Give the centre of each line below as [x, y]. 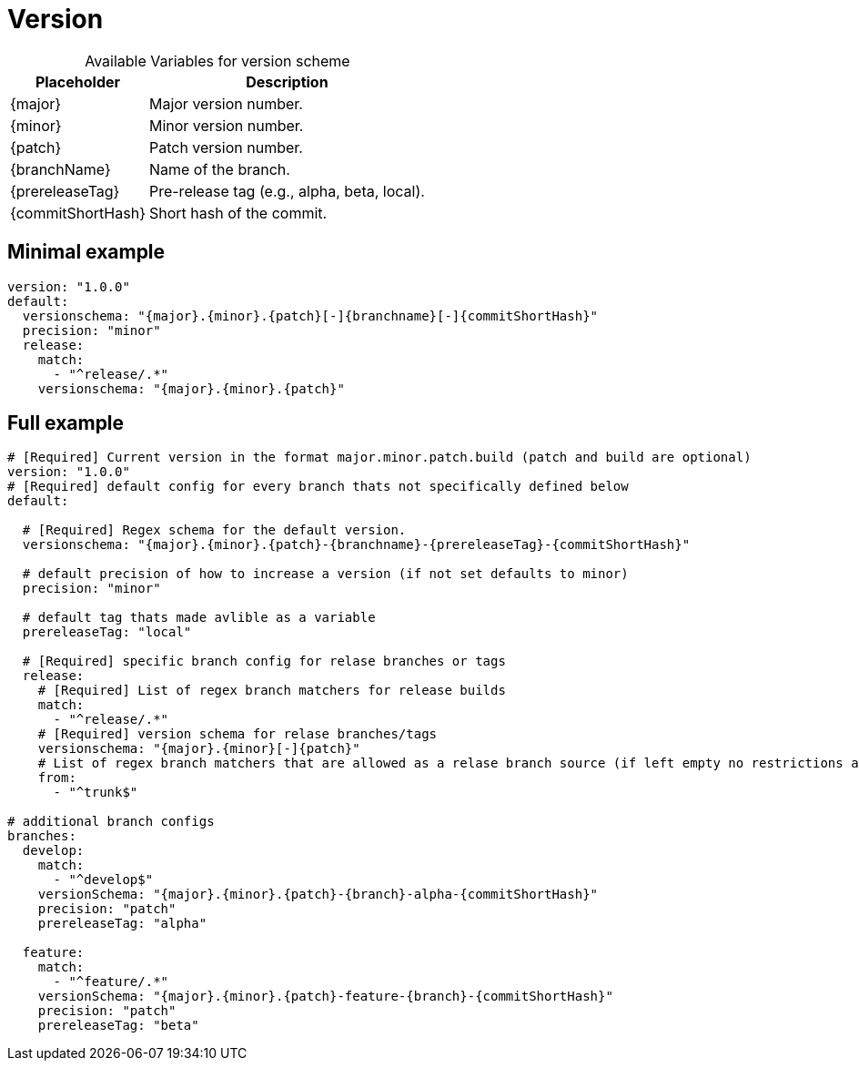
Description [287, 81]
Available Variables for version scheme [217, 61]
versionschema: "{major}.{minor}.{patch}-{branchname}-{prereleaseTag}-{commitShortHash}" [356, 545]
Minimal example [86, 252]
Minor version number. [226, 125]
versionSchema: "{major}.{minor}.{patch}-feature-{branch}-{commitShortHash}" [325, 997]
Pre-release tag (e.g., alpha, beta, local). [287, 191]
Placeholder [78, 81]
